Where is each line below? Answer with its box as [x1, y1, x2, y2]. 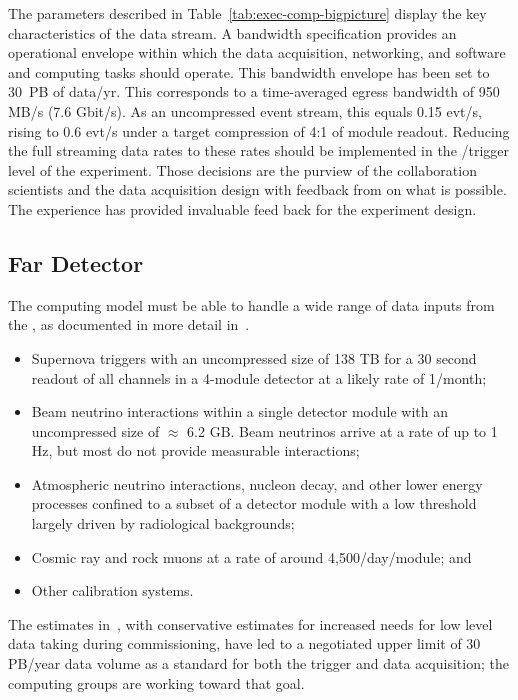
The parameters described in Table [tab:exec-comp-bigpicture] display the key [8, 3, 487, 23]
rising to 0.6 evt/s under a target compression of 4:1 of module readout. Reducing [8, 120, 510, 141]
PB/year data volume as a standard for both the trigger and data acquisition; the [8, 653, 509, 674]
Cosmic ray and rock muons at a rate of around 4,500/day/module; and [31, 546, 472, 567]
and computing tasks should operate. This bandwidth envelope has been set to [8, 61, 490, 82]
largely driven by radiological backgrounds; [31, 513, 295, 534]
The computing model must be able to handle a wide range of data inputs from [8, 294, 495, 315]
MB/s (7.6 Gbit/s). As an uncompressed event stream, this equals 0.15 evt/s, [8, 100, 482, 121]
